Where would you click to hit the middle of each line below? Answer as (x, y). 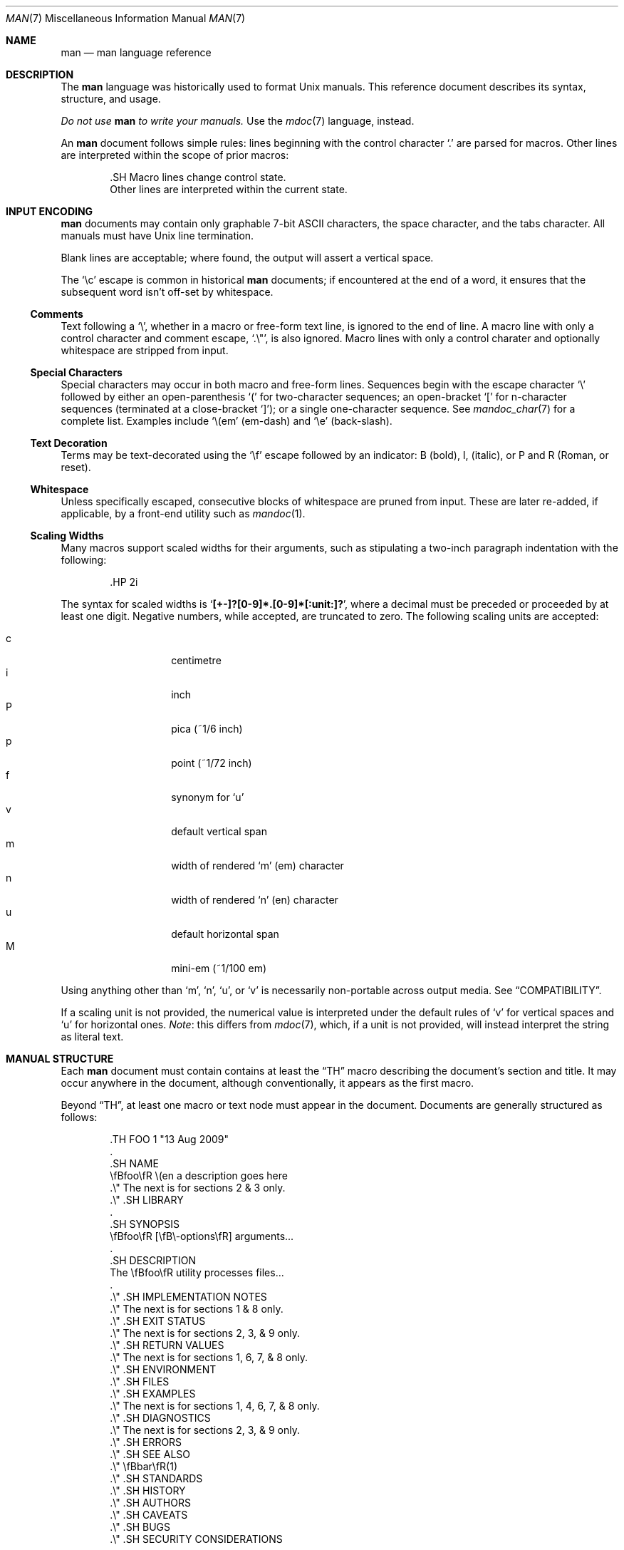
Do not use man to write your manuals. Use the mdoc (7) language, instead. (238, 121)
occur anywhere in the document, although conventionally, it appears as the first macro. (267, 1083)
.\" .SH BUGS (140, 1527)
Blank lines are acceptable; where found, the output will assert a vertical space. (247, 258)
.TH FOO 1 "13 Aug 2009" (170, 1139)
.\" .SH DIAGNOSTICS (160, 1418)
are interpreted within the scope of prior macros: (175, 155)
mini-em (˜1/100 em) (219, 968)
